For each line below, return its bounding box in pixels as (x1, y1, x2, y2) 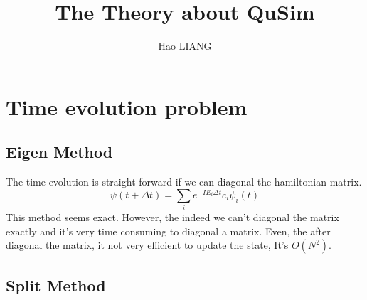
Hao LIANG (158, 38, 212, 53)
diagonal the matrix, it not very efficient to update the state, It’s (6, 237, 289, 252)
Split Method (6, 274, 106, 296)
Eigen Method (6, 141, 113, 163)
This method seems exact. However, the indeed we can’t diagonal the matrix (6, 210, 339, 225)
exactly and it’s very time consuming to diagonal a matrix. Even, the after (6, 223, 331, 238)
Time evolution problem (6, 92, 248, 121)
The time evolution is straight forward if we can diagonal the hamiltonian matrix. (6, 174, 362, 189)
